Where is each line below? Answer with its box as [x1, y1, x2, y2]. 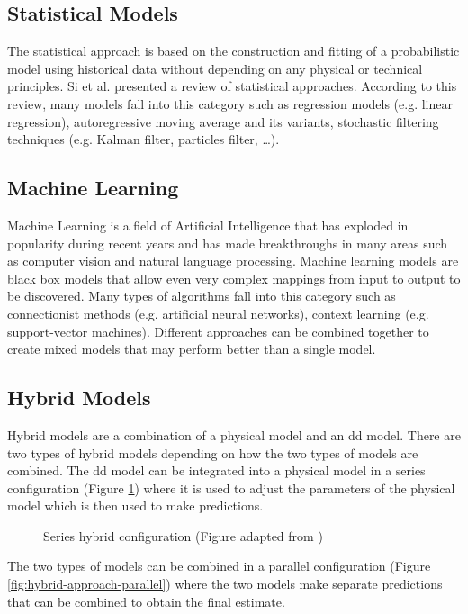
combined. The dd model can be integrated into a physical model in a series [7, 461, 426, 480]
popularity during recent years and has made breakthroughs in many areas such [7, 233, 448, 252]
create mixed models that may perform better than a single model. [7, 339, 376, 358]
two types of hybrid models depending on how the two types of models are [7, 443, 418, 462]
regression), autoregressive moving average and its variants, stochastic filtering [7, 112, 439, 131]
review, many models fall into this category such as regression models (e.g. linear [7, 94, 453, 113]
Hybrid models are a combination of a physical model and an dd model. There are [7, 425, 461, 444]
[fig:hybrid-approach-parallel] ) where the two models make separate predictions [7, 574, 443, 593]
